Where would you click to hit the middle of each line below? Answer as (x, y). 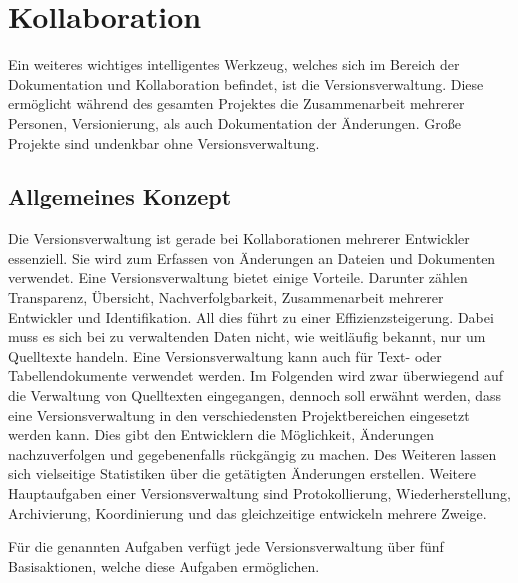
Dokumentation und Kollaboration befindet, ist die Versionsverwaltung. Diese (246, 83)
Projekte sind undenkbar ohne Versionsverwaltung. (164, 142)
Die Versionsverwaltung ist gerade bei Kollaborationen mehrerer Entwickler (239, 238)
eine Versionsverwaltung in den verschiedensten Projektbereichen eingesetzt (239, 414)
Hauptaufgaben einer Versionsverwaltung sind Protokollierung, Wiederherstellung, (259, 493)
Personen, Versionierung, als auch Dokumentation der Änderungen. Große (234, 122)
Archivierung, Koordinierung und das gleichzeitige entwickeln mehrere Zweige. (247, 512)
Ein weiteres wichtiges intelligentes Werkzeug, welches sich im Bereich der (234, 64)
